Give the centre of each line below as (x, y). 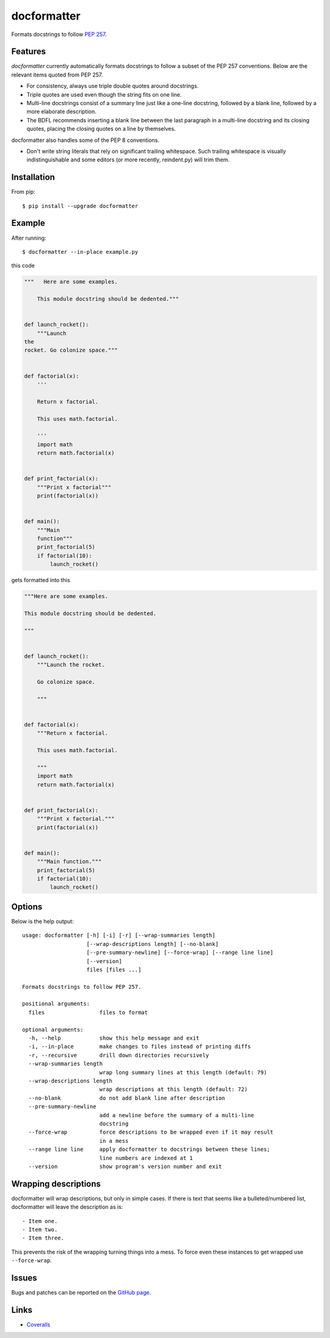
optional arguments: (53, 1029)
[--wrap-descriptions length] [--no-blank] (153, 944)
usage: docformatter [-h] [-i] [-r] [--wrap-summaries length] (119, 935)
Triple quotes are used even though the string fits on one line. (104, 94)
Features (28, 52)
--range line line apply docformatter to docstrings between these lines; (149, 1149)
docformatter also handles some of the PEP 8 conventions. (85, 140)
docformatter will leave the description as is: (67, 1207)
